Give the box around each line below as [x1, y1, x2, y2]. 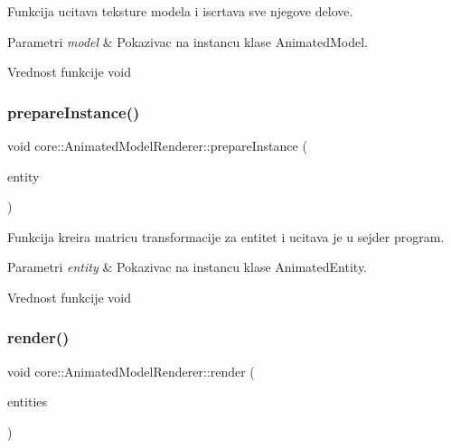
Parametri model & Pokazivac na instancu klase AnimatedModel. [7, 32, 368, 51]
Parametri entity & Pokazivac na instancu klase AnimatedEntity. [7, 257, 368, 276]
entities [7, 392, 48, 411]
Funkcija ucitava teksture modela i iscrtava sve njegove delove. [7, 2, 353, 20]
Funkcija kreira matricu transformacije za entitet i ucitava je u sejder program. [7, 227, 445, 246]
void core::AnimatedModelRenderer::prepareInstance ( [7, 136, 307, 154]
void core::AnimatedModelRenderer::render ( [7, 361, 255, 380]
